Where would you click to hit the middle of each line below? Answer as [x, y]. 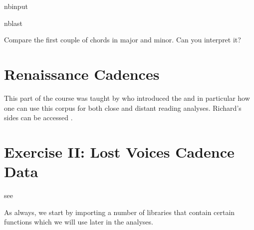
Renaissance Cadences [82, 74]
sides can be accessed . [38, 117]
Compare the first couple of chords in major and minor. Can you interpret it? [123, 40]
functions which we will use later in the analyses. [79, 222]
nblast [13, 23]
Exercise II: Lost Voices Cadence [119, 151]
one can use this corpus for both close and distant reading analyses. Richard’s [123, 108]
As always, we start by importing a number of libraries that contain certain [120, 212]
